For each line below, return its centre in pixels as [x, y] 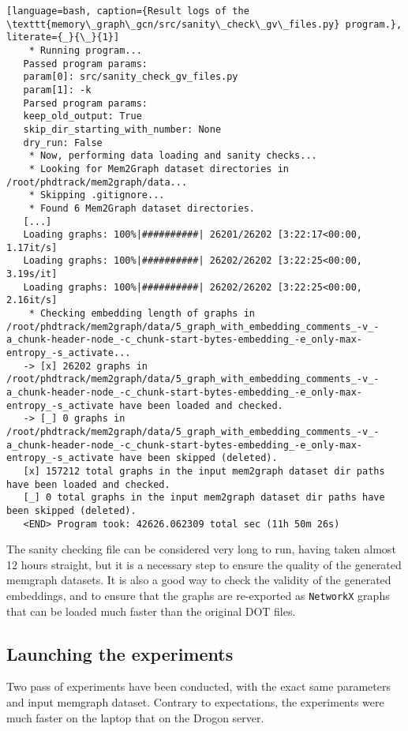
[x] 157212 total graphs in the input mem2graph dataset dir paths [204, 471]
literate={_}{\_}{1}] [63, 37]
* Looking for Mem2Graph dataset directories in [159, 169]
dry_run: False [63, 142]
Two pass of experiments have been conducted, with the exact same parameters [198, 686]
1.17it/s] [32, 247]
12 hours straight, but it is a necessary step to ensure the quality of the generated [204, 564]
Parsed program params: [85, 103]
